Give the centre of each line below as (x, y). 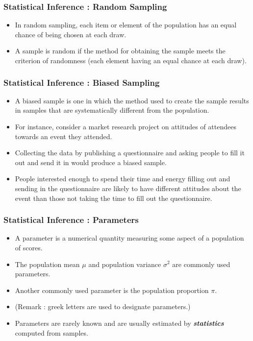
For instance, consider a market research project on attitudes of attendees (126, 126)
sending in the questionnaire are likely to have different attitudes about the (128, 188)
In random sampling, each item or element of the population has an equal (126, 25)
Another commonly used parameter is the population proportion (112, 290)
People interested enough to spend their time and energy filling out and (123, 179)
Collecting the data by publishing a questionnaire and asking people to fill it (130, 153)
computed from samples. (51, 332)
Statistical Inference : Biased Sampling (82, 82)
